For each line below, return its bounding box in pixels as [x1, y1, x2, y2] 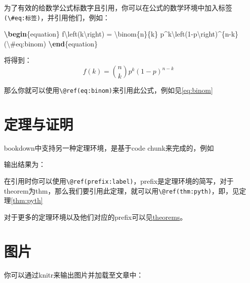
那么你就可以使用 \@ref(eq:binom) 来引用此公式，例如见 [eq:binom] [4, 85, 213, 95]
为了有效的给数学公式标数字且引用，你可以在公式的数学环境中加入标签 [4, 2, 232, 12]
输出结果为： [4, 159, 45, 169]
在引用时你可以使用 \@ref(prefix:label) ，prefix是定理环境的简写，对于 [4, 176, 234, 186]
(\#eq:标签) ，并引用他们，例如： [4, 12, 110, 22]
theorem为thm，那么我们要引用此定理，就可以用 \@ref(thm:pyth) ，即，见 [4, 185, 240, 196]
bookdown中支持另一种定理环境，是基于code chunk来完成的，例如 [4, 142, 214, 153]
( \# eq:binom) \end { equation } [4, 38, 98, 48]
